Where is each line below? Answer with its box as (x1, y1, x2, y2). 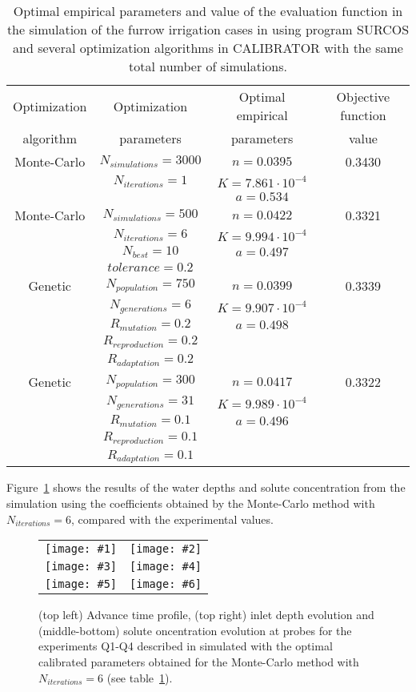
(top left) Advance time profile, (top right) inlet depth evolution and (38, 606, 374, 623)
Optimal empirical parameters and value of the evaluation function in (13, 2, 403, 20)
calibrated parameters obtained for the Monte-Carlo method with (38, 654, 359, 670)
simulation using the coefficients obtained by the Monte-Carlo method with (6, 495, 375, 512)
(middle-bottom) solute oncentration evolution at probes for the (38, 622, 352, 638)
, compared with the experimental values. (71, 510, 274, 527)
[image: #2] (130, 542, 202, 556)
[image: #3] (45, 560, 118, 573)
